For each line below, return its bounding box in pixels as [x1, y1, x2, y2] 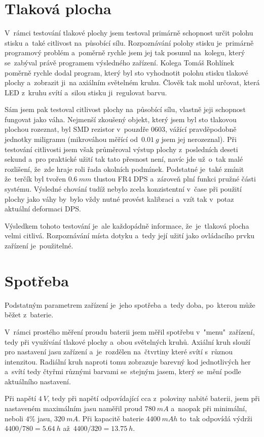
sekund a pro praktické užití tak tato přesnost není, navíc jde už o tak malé [5, 154, 243, 164]
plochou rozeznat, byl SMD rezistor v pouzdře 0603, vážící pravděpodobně [5, 124, 237, 134]
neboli [5, 413, 23, 423]
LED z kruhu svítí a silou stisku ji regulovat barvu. [5, 87, 167, 97]
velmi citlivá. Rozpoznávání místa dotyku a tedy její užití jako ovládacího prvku [5, 230, 255, 241]
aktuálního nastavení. [5, 376, 71, 386]
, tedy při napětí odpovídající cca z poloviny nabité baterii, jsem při [48, 393, 260, 404]
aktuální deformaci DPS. [5, 203, 81, 214]
